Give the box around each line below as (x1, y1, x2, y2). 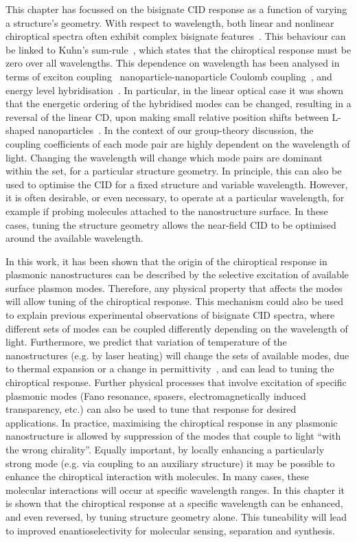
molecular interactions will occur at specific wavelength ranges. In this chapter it (5, 482, 345, 497)
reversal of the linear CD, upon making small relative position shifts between (5, 109, 329, 124)
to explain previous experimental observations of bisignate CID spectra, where (5, 308, 335, 322)
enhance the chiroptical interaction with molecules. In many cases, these (5, 469, 309, 484)
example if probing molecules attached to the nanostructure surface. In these (5, 203, 328, 218)
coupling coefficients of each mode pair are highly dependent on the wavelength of (5, 136, 350, 150)
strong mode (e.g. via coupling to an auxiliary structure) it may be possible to (5, 455, 335, 470)
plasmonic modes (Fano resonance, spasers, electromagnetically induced (5, 388, 306, 403)
